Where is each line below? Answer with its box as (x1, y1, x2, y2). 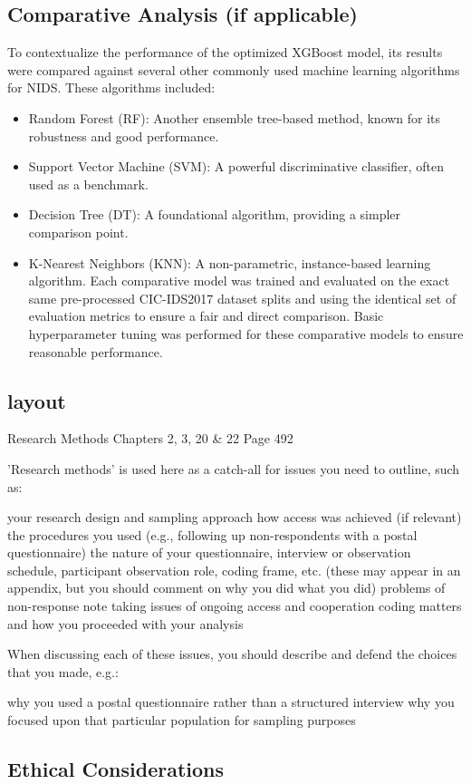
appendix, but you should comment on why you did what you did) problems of (7, 578, 446, 597)
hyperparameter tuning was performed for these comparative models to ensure (28, 324, 464, 343)
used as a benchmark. (28, 174, 149, 193)
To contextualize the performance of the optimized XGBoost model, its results (7, 43, 443, 62)
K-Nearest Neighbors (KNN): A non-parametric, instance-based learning (28, 253, 431, 272)
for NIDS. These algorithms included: (7, 78, 216, 97)
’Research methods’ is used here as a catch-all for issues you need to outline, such (7, 459, 460, 478)
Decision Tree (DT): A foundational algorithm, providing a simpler (28, 205, 401, 224)
